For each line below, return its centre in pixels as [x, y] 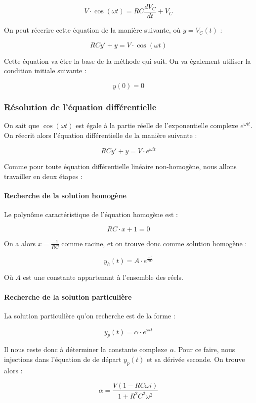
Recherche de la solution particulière [68, 296]
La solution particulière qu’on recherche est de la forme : [90, 315]
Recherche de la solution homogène [65, 196]
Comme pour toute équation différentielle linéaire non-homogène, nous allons [120, 166]
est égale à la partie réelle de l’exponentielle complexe [157, 125]
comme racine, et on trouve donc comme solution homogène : [154, 243]
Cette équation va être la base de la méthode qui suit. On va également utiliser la [128, 61]
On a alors [20, 243]
